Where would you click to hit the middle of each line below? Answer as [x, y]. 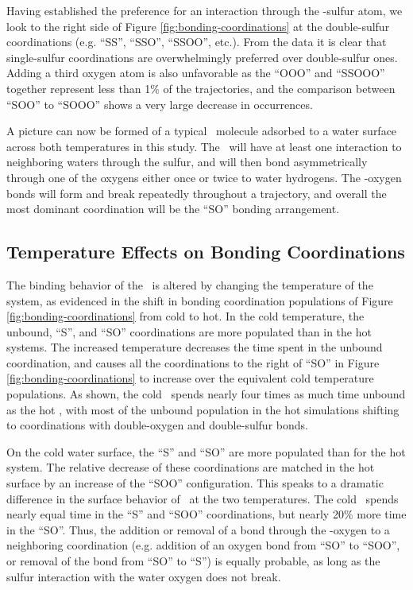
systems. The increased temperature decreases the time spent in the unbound [195, 347]
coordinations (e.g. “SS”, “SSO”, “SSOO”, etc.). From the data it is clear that [197, 42]
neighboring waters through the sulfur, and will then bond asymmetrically [187, 162]
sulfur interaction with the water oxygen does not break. [144, 576]
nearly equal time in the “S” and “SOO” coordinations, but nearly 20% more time [206, 514]
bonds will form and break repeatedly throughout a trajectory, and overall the [197, 193]
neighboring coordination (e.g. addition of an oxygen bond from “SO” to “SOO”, [203, 545]
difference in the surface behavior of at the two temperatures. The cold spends [203, 498]
